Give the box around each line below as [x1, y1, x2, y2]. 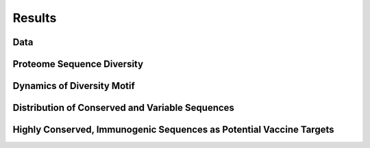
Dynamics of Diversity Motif [12, 80, 135, 92]
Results [12, 10, 57, 25]
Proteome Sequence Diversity [12, 58, 144, 70]
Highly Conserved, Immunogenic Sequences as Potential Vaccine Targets [12, 124, 334, 136]
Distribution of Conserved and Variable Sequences [12, 102, 234, 114]
